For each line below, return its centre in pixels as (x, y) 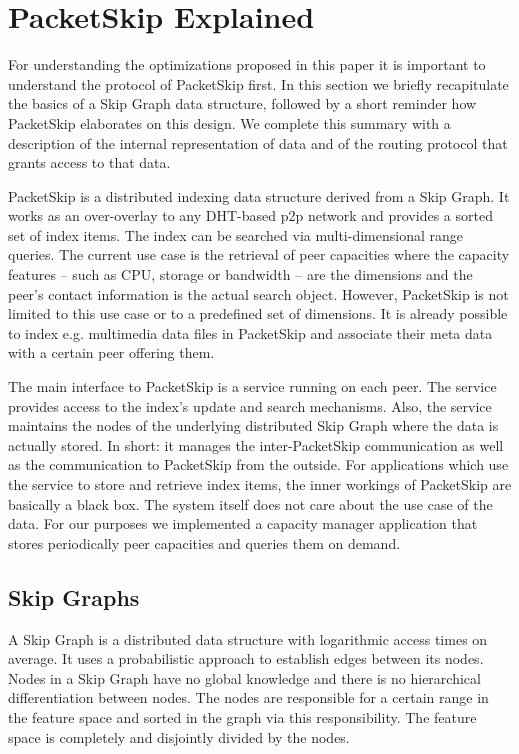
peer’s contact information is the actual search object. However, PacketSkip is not (258, 293)
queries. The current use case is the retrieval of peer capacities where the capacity (259, 254)
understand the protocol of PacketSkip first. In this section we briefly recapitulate (258, 83)
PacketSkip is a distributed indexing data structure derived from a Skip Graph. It (259, 195)
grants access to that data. (89, 162)
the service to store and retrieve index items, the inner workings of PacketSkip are (260, 484)
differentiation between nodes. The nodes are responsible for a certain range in (248, 697)
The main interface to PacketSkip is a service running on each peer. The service (252, 386)
